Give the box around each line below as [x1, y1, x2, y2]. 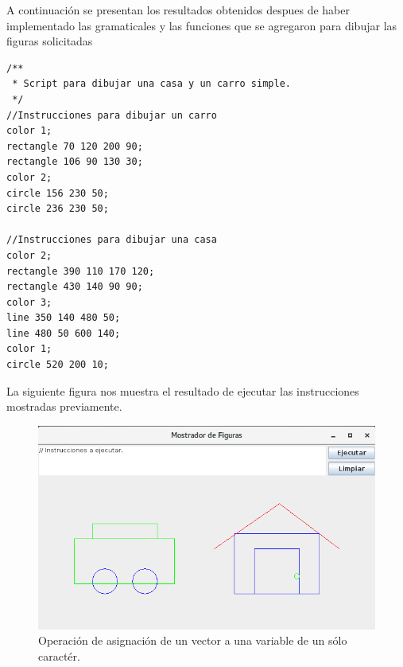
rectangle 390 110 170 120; [6, 265, 155, 277]
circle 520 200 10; [6, 359, 109, 371]
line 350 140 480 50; [6, 312, 121, 324]
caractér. [38, 648, 80, 665]
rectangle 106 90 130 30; [6, 156, 143, 168]
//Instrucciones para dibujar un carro [6, 109, 217, 121]
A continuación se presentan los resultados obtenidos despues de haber [6, 2, 350, 18]
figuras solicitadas [6, 33, 93, 49]
